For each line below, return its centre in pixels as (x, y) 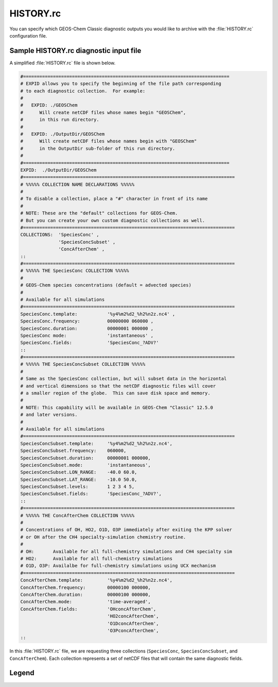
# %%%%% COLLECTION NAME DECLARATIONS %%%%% (77, 184)
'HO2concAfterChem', (133, 616)
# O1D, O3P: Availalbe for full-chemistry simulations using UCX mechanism (118, 566)
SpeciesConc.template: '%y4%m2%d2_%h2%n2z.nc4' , (98, 314)
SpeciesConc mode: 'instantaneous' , (87, 335)
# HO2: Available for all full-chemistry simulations (96, 559)
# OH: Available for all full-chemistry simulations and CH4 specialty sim (126, 551)
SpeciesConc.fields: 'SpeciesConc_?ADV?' (90, 343)
